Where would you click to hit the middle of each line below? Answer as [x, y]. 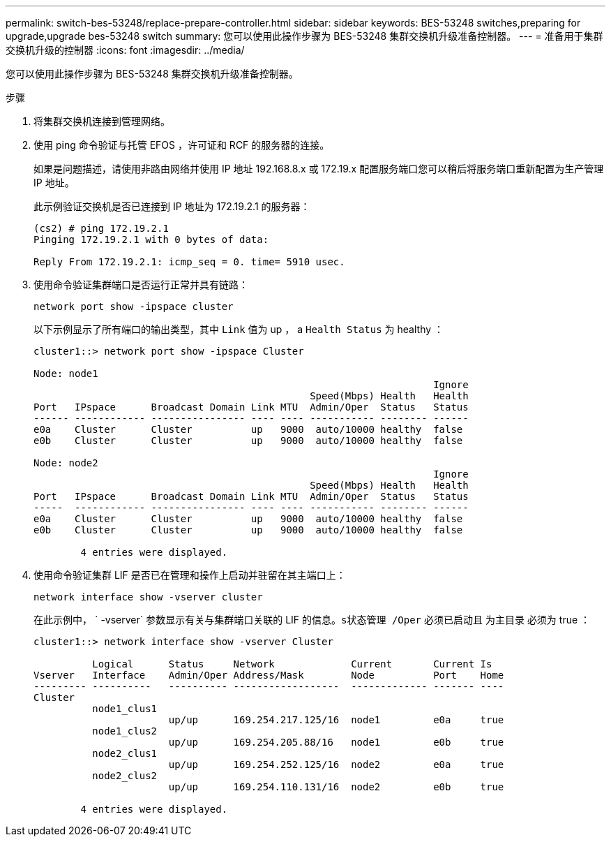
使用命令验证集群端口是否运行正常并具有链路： [141, 285]
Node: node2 [66, 463]
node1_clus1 [125, 709]
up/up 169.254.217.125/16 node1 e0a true [336, 720]
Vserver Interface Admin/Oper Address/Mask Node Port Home [269, 675]
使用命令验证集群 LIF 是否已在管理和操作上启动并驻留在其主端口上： [190, 575]
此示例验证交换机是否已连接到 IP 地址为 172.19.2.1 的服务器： [172, 206]
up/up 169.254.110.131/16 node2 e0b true [336, 787]
